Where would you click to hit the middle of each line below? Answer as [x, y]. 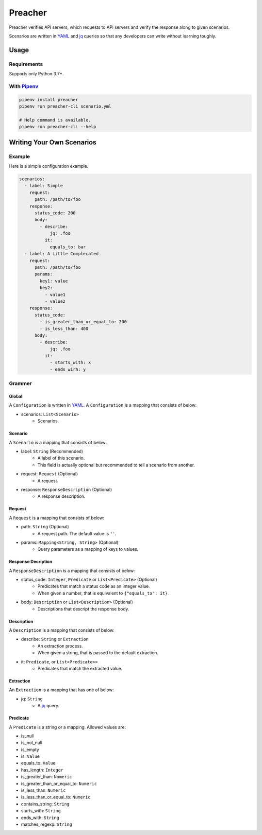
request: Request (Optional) [49, 474]
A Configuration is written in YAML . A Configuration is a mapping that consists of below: [103, 405]
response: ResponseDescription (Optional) [66, 489]
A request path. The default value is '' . [77, 533]
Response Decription [31, 562]
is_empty [30, 749]
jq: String [32, 699]
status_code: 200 [55, 213]
